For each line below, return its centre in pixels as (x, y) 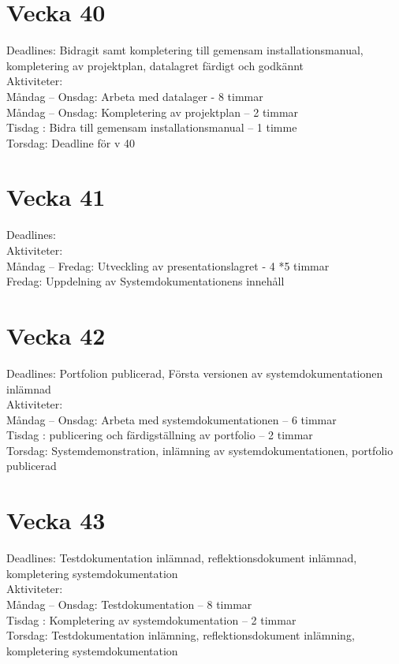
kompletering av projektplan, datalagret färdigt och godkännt (155, 65)
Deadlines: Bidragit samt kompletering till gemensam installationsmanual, (185, 50)
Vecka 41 (56, 197)
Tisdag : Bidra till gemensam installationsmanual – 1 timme (152, 127)
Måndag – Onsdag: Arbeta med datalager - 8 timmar (135, 96)
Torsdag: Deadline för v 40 (71, 142)
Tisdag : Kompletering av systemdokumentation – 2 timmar (151, 619)
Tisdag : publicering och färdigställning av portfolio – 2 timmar (160, 435)
